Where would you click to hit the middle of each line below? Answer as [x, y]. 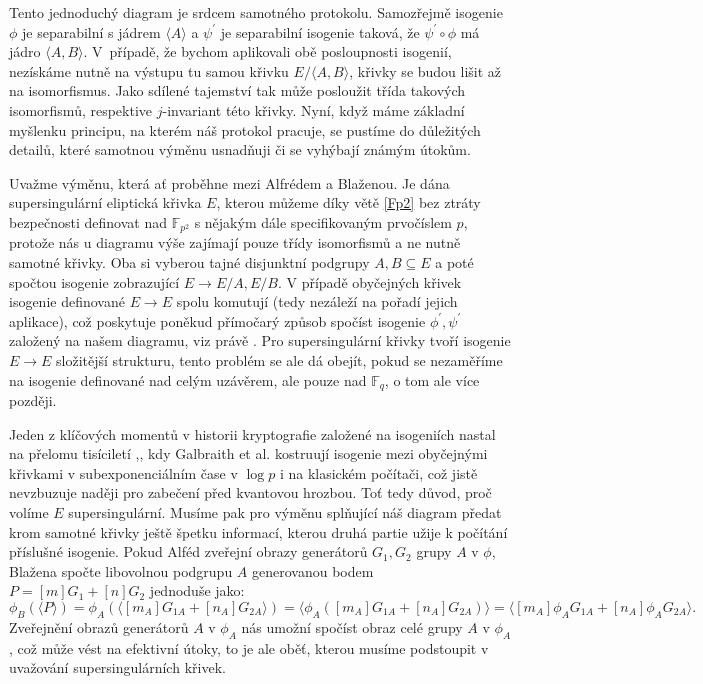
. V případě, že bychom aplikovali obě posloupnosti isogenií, [267, 51]
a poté [454, 261]
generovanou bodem [313, 570]
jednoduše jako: [197, 590]
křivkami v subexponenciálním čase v [123, 472]
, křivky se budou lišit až [425, 70]
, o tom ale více [432, 379]
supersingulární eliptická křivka [105, 202]
